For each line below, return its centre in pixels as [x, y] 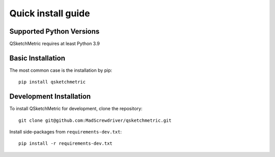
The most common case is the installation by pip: [61, 70]
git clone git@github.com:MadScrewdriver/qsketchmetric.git [95, 120]
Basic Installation [37, 58]
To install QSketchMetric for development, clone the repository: [76, 109]
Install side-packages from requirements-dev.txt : [66, 132]
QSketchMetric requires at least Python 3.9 [55, 44]
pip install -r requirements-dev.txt [66, 143]
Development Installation [50, 97]
